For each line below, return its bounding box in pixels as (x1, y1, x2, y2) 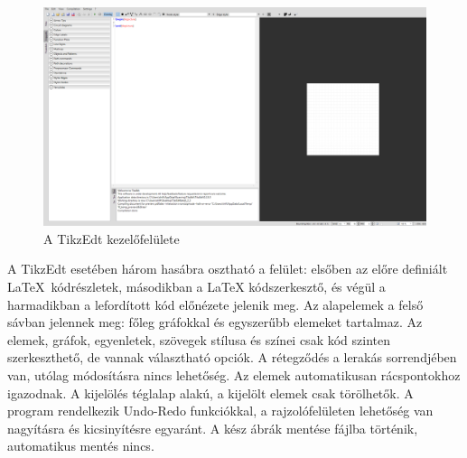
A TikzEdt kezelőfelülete (43, 229, 180, 248)
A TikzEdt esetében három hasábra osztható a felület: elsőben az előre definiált (7, 259, 448, 278)
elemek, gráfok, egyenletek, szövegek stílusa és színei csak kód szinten (7, 330, 390, 349)
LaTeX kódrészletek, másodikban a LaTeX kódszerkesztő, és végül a (7, 277, 386, 295)
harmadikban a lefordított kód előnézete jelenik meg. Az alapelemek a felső (7, 294, 424, 313)
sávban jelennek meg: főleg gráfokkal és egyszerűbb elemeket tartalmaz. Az (7, 313, 423, 332)
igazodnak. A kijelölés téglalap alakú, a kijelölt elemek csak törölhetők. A (7, 383, 414, 402)
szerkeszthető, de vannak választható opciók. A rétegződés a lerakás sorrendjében (7, 348, 457, 367)
